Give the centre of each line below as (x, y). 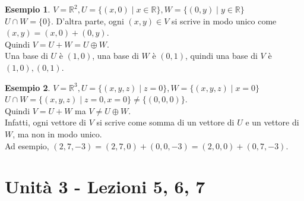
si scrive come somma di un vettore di (165, 122)
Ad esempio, (27, 145)
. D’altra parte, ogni (88, 21)
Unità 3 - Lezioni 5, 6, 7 (105, 186)
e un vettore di (272, 122)
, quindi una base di (221, 56)
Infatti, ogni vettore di (45, 122)
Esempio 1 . (28, 9)
